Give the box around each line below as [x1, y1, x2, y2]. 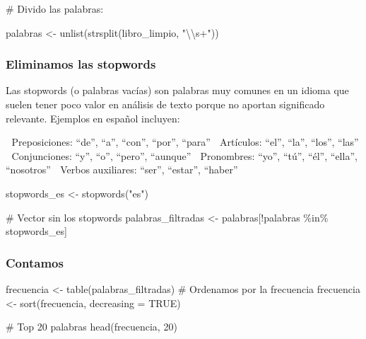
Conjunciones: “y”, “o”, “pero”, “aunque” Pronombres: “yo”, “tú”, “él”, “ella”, [11, 148, 358, 163]
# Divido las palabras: [6, 1, 104, 16]
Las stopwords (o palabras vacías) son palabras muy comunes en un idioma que [6, 83, 349, 98]
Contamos [6, 253, 64, 271]
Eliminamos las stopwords [6, 55, 156, 73]
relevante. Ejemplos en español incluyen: [6, 110, 180, 125]
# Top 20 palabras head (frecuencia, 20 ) [6, 319, 177, 334]
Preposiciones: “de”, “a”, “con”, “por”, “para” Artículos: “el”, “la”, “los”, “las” [11, 134, 359, 149]
